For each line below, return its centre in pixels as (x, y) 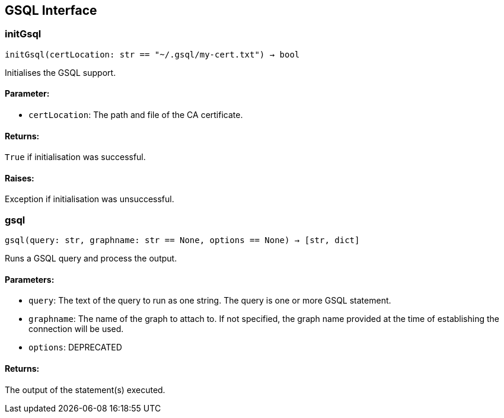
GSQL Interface (51, 10)
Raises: (20, 178)
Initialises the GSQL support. (60, 72)
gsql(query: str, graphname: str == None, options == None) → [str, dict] (182, 240)
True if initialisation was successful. (75, 157)
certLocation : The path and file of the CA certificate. (136, 115)
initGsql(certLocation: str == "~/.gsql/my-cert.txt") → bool (152, 54)
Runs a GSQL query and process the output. (91, 259)
